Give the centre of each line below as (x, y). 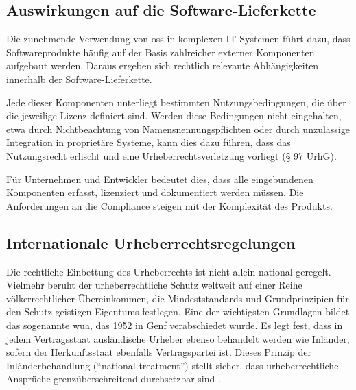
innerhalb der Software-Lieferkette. (79, 78)
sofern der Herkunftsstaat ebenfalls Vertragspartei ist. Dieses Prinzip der (159, 352)
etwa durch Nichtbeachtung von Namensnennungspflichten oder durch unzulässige (178, 129)
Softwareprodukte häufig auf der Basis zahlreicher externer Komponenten (161, 52)
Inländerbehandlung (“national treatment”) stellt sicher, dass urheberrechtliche (173, 365)
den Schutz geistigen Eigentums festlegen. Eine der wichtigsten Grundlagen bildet (178, 312)
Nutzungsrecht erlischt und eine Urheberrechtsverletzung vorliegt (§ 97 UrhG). (171, 155)
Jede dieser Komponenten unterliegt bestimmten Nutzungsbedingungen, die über (176, 102)
